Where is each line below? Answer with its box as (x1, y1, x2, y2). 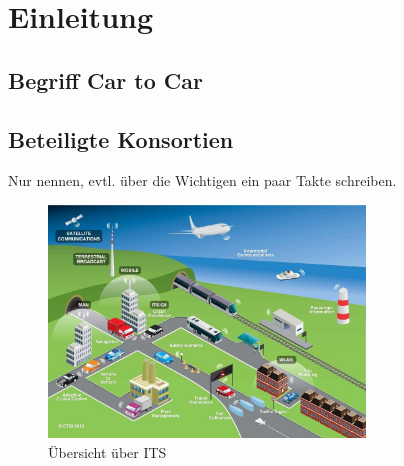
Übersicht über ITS (48, 441, 167, 462)
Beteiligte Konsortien (8, 123, 234, 154)
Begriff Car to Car (8, 64, 203, 95)
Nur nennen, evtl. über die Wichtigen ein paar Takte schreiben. (8, 170, 397, 191)
